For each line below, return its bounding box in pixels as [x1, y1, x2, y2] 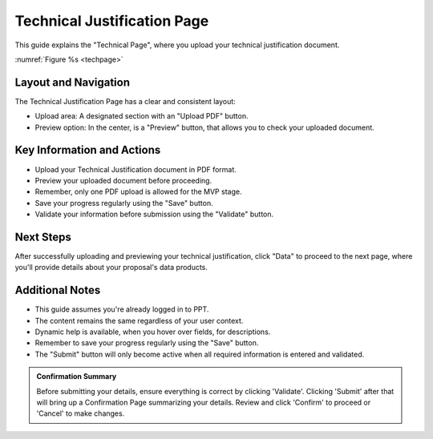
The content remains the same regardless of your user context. [34, 316, 244, 325]
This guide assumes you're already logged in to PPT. [34, 304, 209, 314]
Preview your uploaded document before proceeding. [34, 175, 212, 185]
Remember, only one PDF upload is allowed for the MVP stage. [34, 187, 242, 196]
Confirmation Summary [36, 372, 117, 381]
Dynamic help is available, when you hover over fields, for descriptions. [34, 327, 271, 336]
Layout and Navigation [14, 75, 130, 89]
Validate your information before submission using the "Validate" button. [34, 209, 274, 219]
